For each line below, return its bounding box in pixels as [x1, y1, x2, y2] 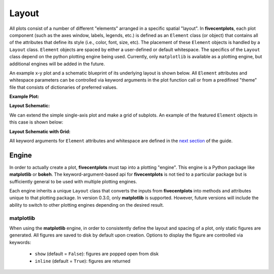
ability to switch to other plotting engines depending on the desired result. [9, 202, 164, 208]
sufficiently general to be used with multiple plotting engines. [9, 178, 137, 184]
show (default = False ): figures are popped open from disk [35, 251, 159, 257]
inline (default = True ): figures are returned [35, 258, 130, 264]
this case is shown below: [9, 119, 63, 125]
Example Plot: [9, 94, 40, 100]
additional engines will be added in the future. [9, 61, 105, 67]
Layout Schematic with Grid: [9, 128, 71, 134]
